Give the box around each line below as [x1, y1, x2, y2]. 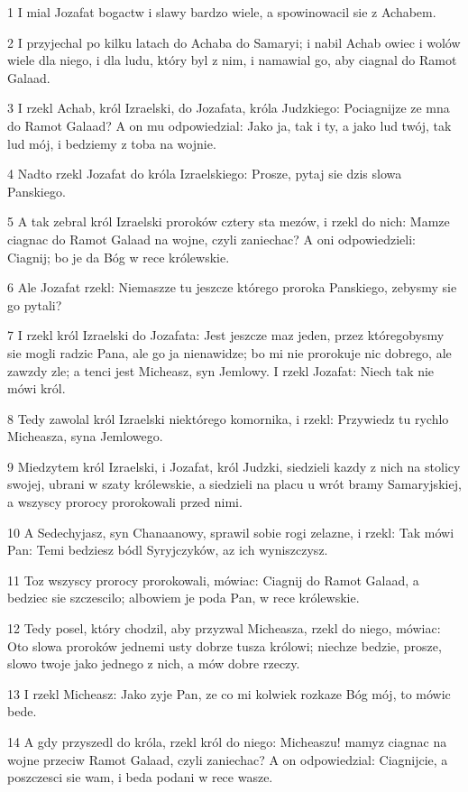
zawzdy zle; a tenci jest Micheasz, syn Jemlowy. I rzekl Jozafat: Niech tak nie [7, 361, 435, 380]
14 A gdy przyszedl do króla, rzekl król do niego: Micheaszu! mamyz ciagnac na [7, 732, 447, 751]
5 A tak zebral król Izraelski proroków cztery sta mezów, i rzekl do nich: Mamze [7, 212, 450, 231]
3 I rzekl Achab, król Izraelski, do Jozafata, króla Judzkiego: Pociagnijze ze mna [7, 98, 450, 117]
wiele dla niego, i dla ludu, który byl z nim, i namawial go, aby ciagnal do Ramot [7, 51, 457, 69]
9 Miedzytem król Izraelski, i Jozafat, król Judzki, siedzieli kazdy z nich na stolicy [7, 456, 461, 475]
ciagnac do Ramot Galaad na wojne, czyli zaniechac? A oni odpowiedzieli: [7, 229, 416, 248]
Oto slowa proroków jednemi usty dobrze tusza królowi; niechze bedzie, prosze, [7, 636, 442, 655]
